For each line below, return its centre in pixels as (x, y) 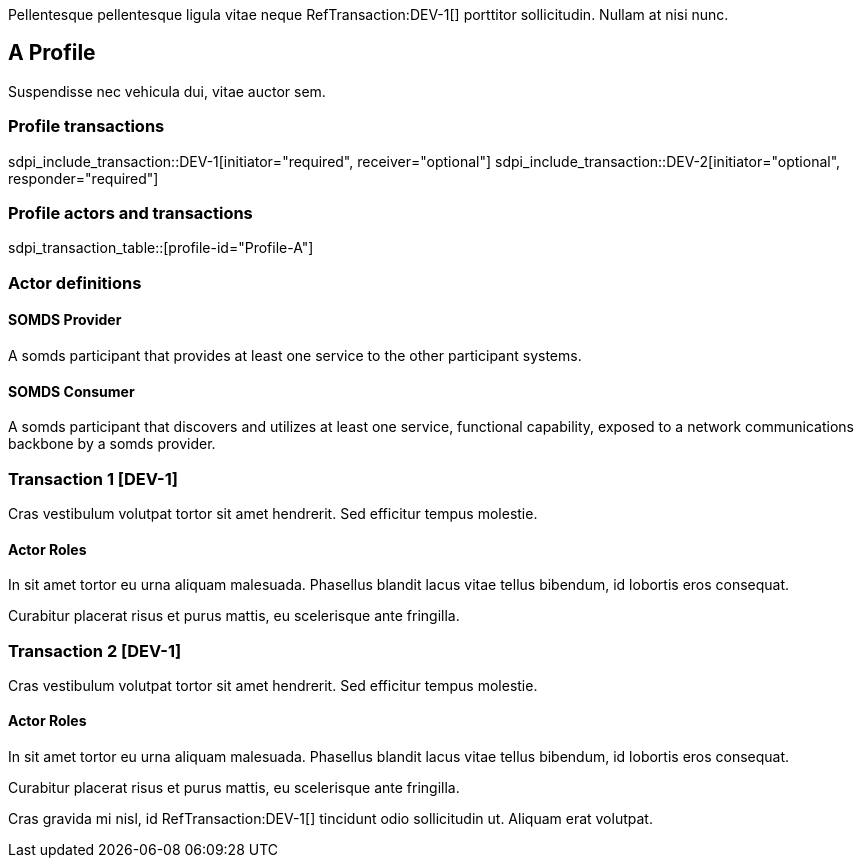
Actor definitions (75, 282)
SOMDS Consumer (71, 391)
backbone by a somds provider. (112, 444)
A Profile (52, 53)
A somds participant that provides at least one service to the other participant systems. (295, 355)
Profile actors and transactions (130, 212)
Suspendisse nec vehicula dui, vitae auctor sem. (167, 91)
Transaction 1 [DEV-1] (93, 478)
